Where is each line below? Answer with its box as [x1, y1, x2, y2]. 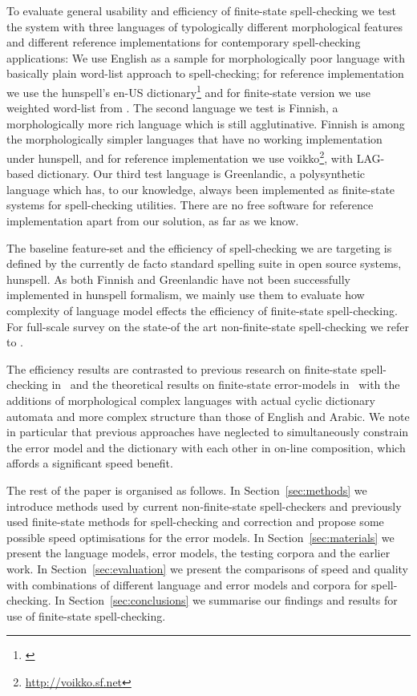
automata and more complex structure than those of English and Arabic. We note [6, 407, 410, 424]
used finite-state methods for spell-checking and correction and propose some [6, 513, 384, 530]
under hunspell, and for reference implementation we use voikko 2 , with [6, 148, 354, 166]
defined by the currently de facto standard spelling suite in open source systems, [6, 255, 402, 272]
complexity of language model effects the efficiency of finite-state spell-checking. [6, 302, 398, 318]
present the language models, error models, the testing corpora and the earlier [6, 544, 391, 561]
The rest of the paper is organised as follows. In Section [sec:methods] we [6, 481, 367, 498]
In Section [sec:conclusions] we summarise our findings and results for [55, 592, 398, 609]
